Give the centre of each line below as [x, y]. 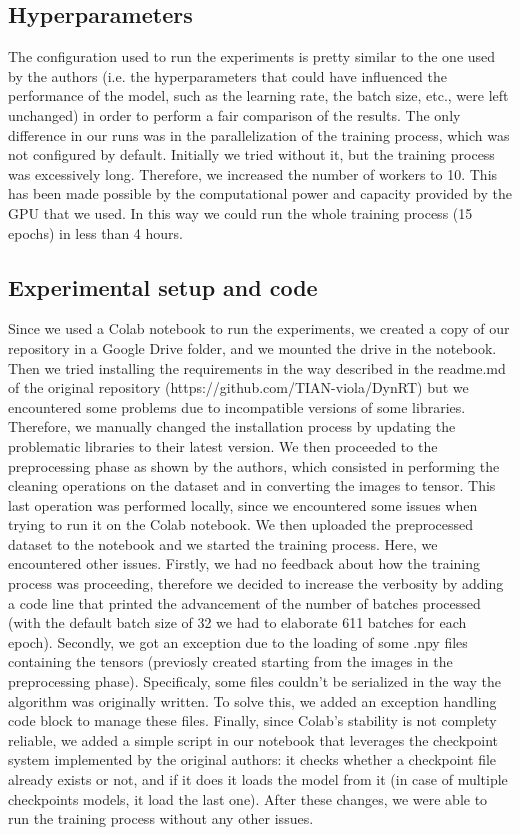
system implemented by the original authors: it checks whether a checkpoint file [252, 759]
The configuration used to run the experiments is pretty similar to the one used [252, 56]
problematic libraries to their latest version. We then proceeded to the [223, 445]
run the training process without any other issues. [161, 818]
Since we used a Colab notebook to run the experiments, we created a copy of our [259, 328]
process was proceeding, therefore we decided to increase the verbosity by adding [256, 583]
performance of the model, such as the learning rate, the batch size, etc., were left [258, 95]
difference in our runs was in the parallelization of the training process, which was [259, 134]
